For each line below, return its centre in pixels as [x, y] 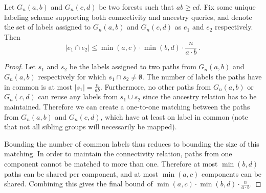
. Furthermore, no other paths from [156, 86]
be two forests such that [137, 7]
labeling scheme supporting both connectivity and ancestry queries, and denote [128, 17]
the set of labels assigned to [48, 27]
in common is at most [38, 86]
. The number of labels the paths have [202, 77]
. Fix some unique [228, 7]
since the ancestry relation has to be [200, 96]
